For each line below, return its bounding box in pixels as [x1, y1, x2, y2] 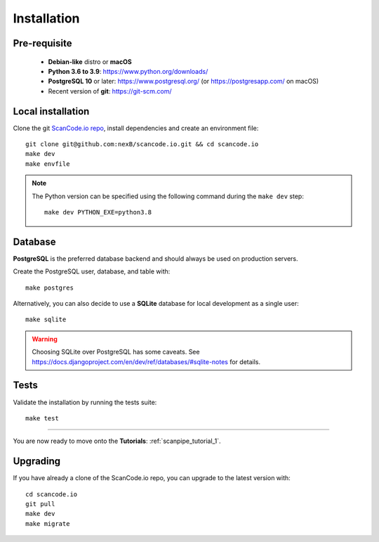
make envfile [25, 160, 70, 168]
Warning [32, 335, 58, 343]
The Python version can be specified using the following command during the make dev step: [32, 192, 305, 200]
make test [25, 414, 59, 422]
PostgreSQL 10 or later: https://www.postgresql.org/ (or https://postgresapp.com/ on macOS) [48, 77, 319, 86]
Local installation [13, 105, 90, 117]
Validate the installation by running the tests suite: [13, 398, 157, 406]
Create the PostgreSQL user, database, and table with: [13, 267, 171, 276]
